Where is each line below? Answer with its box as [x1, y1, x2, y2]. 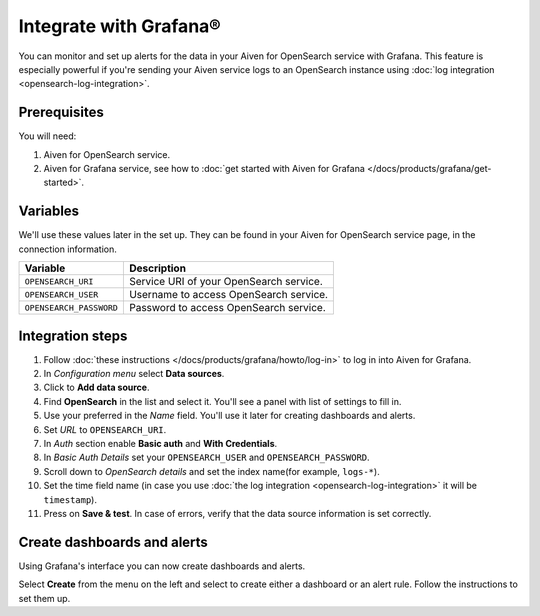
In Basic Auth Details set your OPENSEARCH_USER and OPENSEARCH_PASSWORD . [43, 451, 370, 464]
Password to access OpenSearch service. [128, 301, 327, 315]
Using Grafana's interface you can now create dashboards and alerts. [18, 560, 306, 572]
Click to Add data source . [43, 381, 150, 394]
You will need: [18, 130, 77, 142]
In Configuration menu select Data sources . [43, 368, 225, 379]
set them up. [18, 592, 71, 604]
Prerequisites [18, 104, 104, 121]
